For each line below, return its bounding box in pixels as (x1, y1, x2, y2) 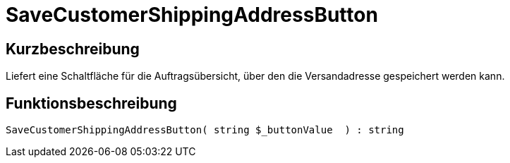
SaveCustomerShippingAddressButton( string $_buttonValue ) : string (6, 124, 404, 136)
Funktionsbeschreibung (6, 94, 177, 112)
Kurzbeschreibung (6, 40, 140, 58)
